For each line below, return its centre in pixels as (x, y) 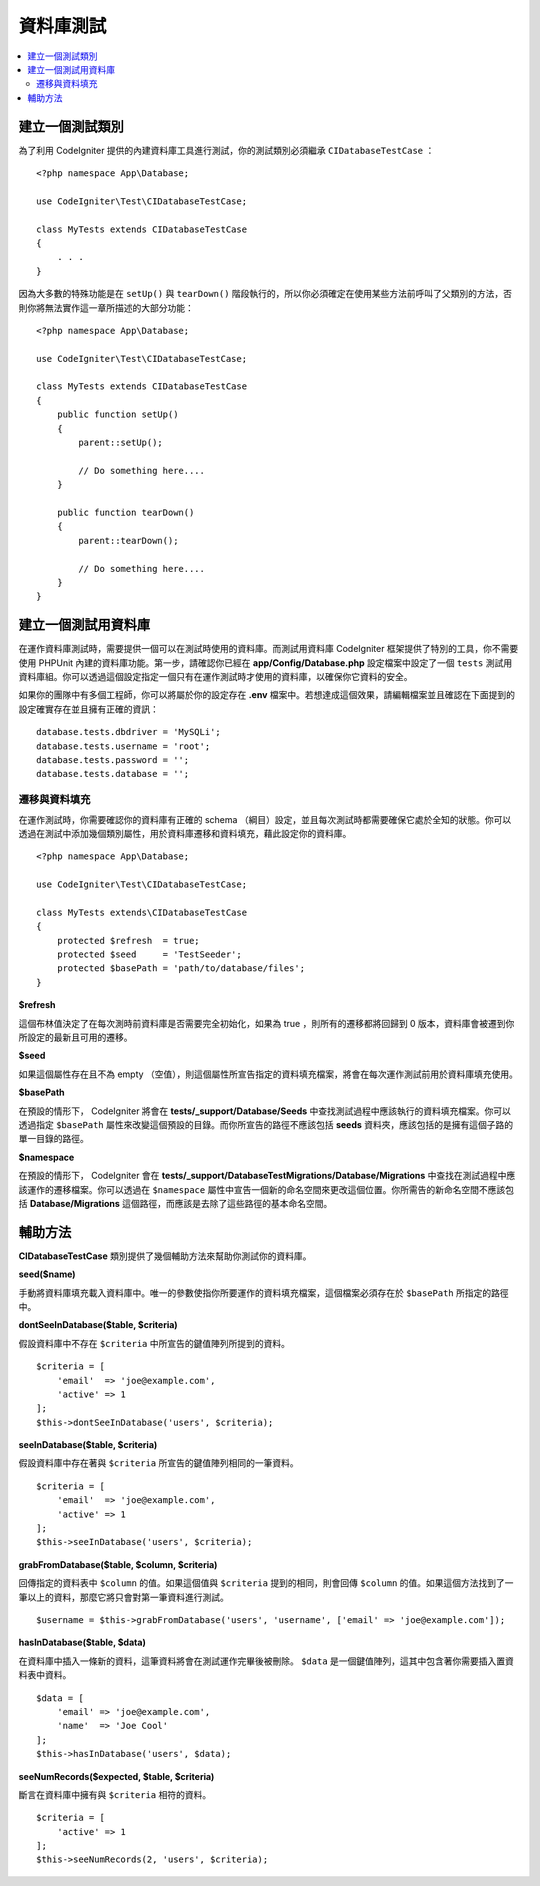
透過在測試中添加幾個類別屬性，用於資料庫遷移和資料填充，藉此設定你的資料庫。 (185, 833)
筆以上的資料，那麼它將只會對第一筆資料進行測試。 (123, 1597)
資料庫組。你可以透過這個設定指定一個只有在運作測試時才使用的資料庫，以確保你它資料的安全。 (215, 677)
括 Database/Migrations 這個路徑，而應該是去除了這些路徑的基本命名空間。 (175, 1203)
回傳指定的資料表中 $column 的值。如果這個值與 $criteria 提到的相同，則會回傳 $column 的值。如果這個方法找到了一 (266, 1583)
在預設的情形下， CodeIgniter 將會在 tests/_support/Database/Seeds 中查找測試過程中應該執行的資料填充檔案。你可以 (265, 1111)
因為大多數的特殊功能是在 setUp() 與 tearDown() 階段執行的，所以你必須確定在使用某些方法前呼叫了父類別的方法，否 (265, 294)
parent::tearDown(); (128, 540)
